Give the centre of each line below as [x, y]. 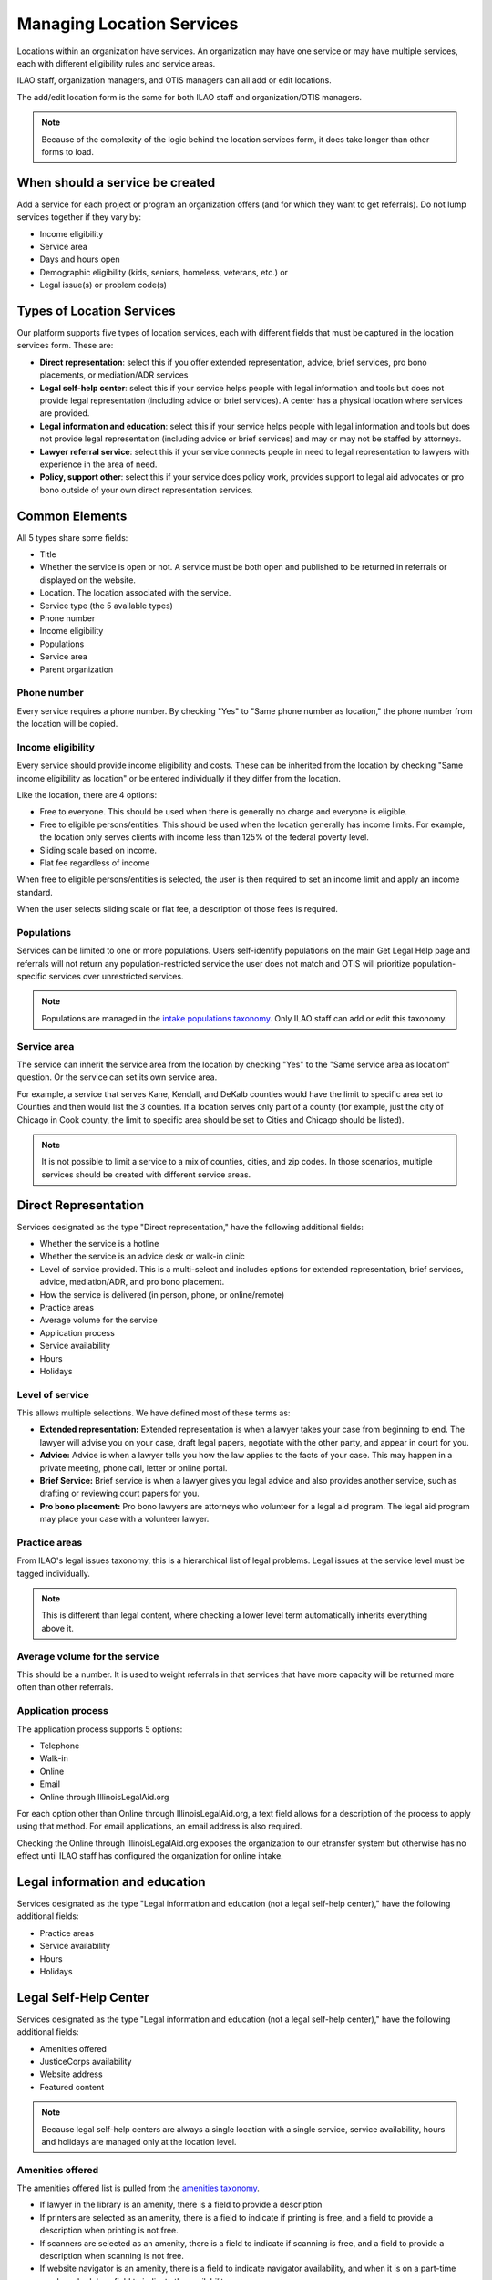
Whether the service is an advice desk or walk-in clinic [143, 1256]
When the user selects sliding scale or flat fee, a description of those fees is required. [178, 909]
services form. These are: [65, 346]
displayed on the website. [88, 580]
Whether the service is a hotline [99, 1244]
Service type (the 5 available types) [106, 606]
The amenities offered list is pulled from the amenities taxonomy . [138, 2188]
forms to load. [68, 151]
